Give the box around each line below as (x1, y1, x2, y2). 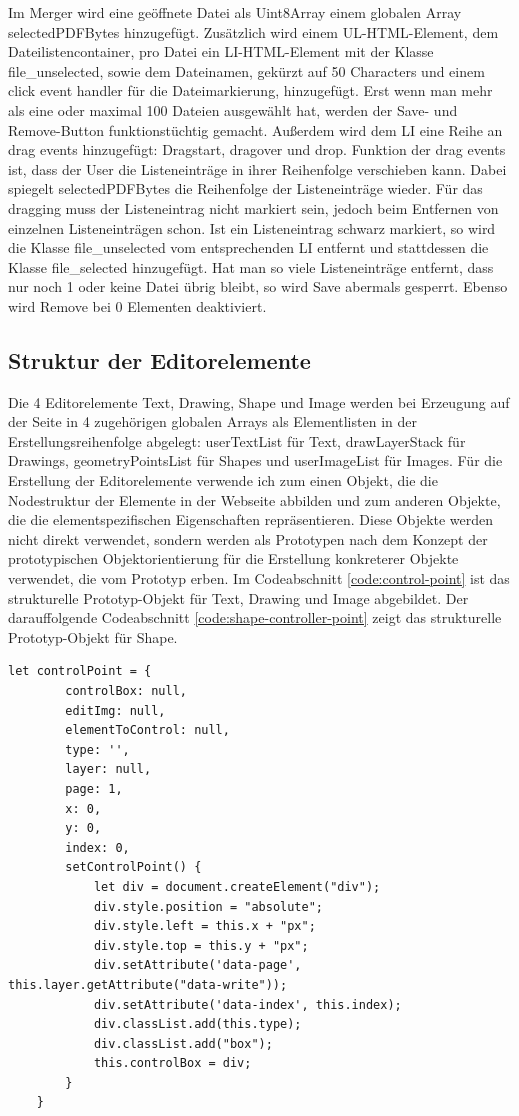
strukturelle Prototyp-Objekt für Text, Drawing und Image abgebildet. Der (8, 587, 469, 608)
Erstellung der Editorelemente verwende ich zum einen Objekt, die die (8, 470, 438, 491)
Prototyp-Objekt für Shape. (8, 626, 178, 647)
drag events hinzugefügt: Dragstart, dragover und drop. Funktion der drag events (8, 139, 506, 160)
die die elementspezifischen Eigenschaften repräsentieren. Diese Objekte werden (8, 509, 494, 530)
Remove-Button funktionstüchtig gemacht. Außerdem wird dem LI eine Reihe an (8, 119, 503, 140)
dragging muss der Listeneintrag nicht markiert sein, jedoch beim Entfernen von (8, 197, 499, 218)
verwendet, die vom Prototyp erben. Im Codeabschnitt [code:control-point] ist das (8, 568, 510, 589)
